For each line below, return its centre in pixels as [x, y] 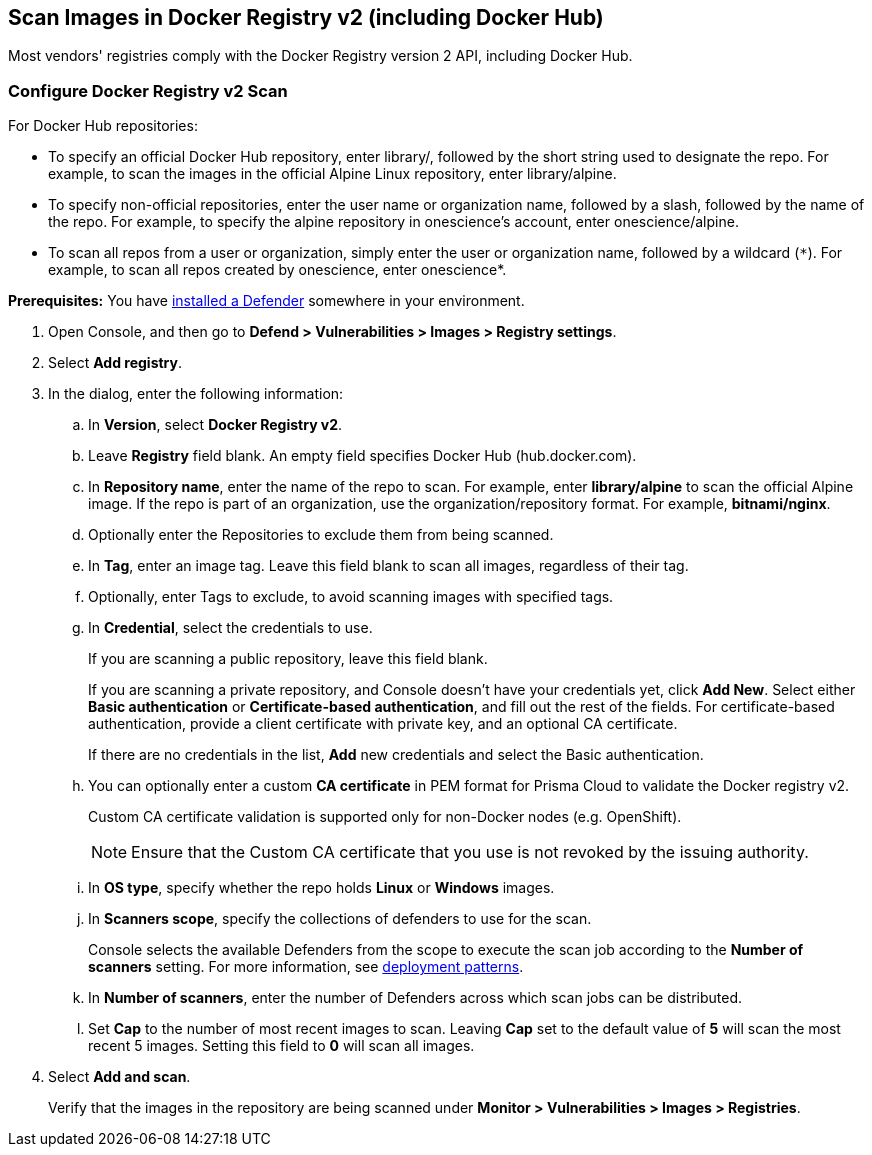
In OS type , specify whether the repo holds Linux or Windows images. [321, 888]
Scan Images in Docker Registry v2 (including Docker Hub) [306, 17]
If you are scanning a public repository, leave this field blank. [288, 659]
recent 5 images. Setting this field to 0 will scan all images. [281, 1046]
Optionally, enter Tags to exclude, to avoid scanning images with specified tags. [351, 597]
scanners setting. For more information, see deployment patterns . [306, 967]
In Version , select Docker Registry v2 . [215, 425]
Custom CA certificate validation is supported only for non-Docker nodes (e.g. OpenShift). [385, 817]
